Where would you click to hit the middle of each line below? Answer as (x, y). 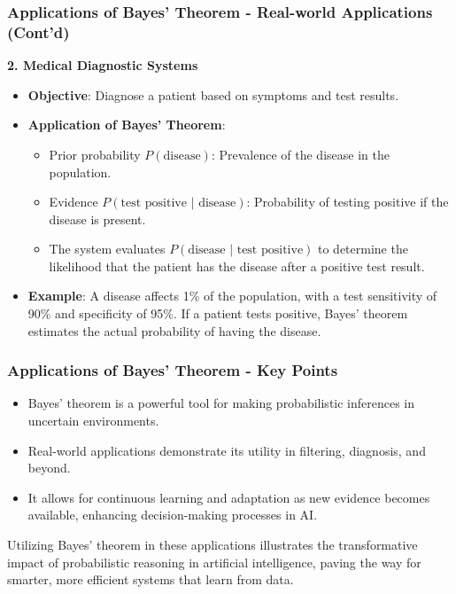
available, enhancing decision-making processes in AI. (173, 515)
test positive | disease (178, 203)
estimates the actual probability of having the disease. (174, 330)
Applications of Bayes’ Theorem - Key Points (173, 370)
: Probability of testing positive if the (348, 202)
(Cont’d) (39, 31)
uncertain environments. (93, 421)
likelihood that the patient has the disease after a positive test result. (237, 266)
